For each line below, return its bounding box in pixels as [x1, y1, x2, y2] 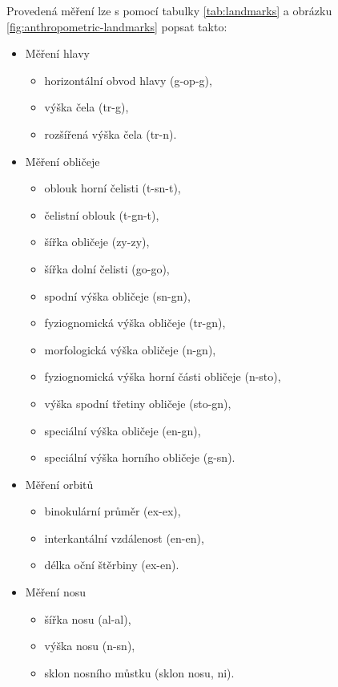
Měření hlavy [25, 45, 90, 62]
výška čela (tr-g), [44, 99, 129, 115]
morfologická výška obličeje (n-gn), [44, 341, 216, 358]
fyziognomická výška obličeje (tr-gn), [44, 314, 226, 331]
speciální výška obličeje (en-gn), [44, 422, 201, 438]
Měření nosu [25, 584, 86, 600]
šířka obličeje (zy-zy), [44, 233, 150, 250]
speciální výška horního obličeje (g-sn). [44, 449, 235, 466]
